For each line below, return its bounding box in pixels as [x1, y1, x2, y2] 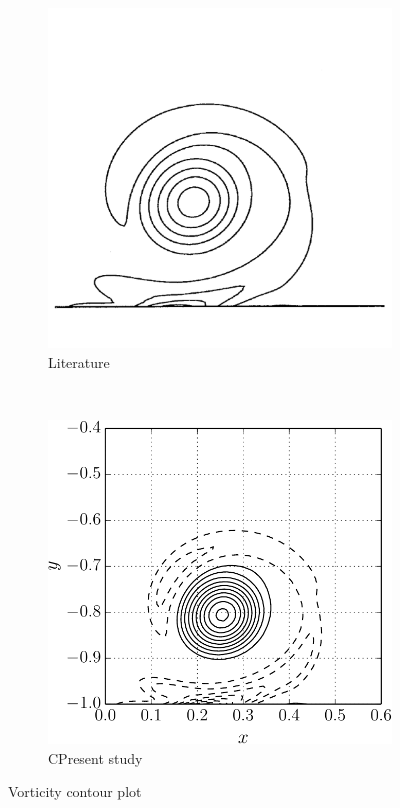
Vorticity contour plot [8, 781, 142, 802]
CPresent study [48, 747, 143, 768]
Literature [48, 351, 110, 372]
